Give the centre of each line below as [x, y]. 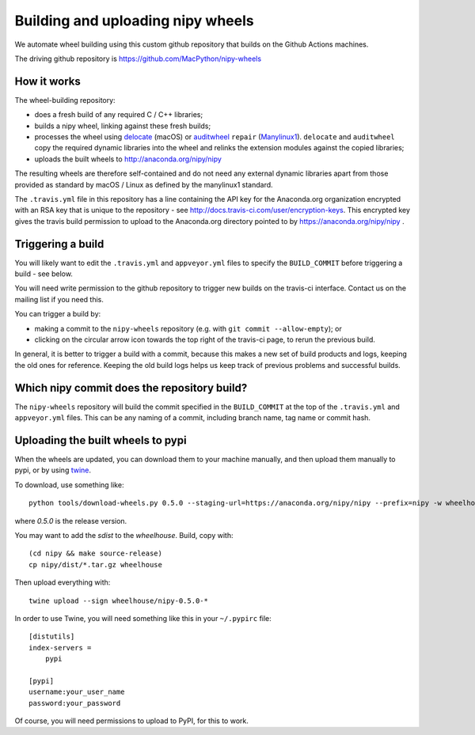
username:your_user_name [77, 692]
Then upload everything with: [63, 582]
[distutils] [52, 636]
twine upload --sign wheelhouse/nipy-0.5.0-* [119, 601]
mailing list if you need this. [59, 299]
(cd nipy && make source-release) [95, 553]
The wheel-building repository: [65, 100]
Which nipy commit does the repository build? [131, 388]
